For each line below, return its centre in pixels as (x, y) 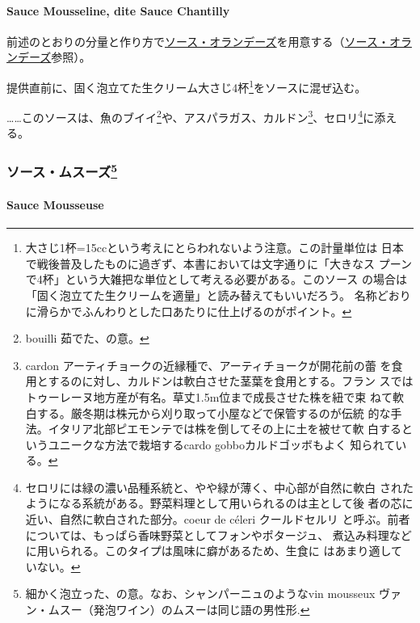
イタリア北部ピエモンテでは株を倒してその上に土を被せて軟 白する (225, 429)
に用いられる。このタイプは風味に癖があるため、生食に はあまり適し (208, 551)
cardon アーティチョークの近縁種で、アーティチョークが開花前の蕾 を (208, 365)
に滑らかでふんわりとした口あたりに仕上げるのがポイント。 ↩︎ (189, 311)
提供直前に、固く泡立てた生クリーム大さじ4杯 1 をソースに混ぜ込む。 (187, 86)
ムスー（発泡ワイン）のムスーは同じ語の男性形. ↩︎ (179, 610)
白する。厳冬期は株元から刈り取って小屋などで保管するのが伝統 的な (208, 413)
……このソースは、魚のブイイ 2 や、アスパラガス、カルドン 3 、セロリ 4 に (191, 116)
